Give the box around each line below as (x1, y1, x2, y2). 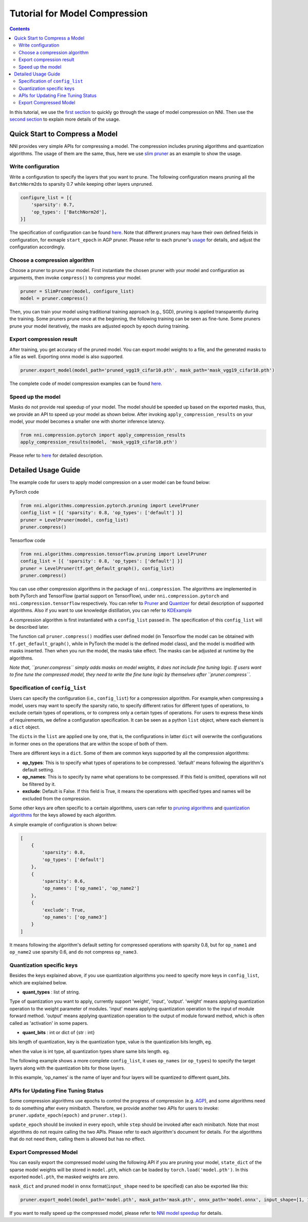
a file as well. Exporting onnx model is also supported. (9, 354, 124, 360)
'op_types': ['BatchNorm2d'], (31, 209, 107, 215)
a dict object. (9, 724, 41, 730)
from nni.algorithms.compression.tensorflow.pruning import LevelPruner (20, 551, 207, 557)
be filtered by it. (22, 781, 56, 787)
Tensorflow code (9, 537, 46, 544)
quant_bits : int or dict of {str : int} (22, 1030, 95, 1036)
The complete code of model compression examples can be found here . (9, 380, 163, 387)
